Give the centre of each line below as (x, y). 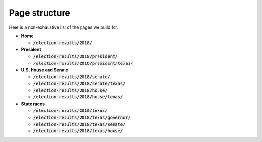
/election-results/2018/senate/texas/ (79, 83)
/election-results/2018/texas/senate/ (79, 124)
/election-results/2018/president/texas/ (83, 63)
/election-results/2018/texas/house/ (78, 131)
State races (33, 104)
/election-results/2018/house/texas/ (78, 97)
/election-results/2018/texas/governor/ (82, 117)
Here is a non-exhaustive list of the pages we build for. (64, 27)
